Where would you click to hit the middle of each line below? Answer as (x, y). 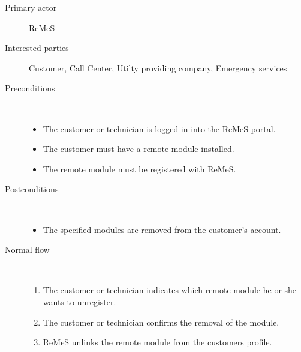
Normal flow (27, 250)
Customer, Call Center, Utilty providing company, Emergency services (158, 68)
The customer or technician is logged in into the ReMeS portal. (159, 128)
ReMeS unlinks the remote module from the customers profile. (157, 342)
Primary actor (31, 7)
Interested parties (37, 48)
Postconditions (32, 189)
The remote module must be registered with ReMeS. (139, 168)
